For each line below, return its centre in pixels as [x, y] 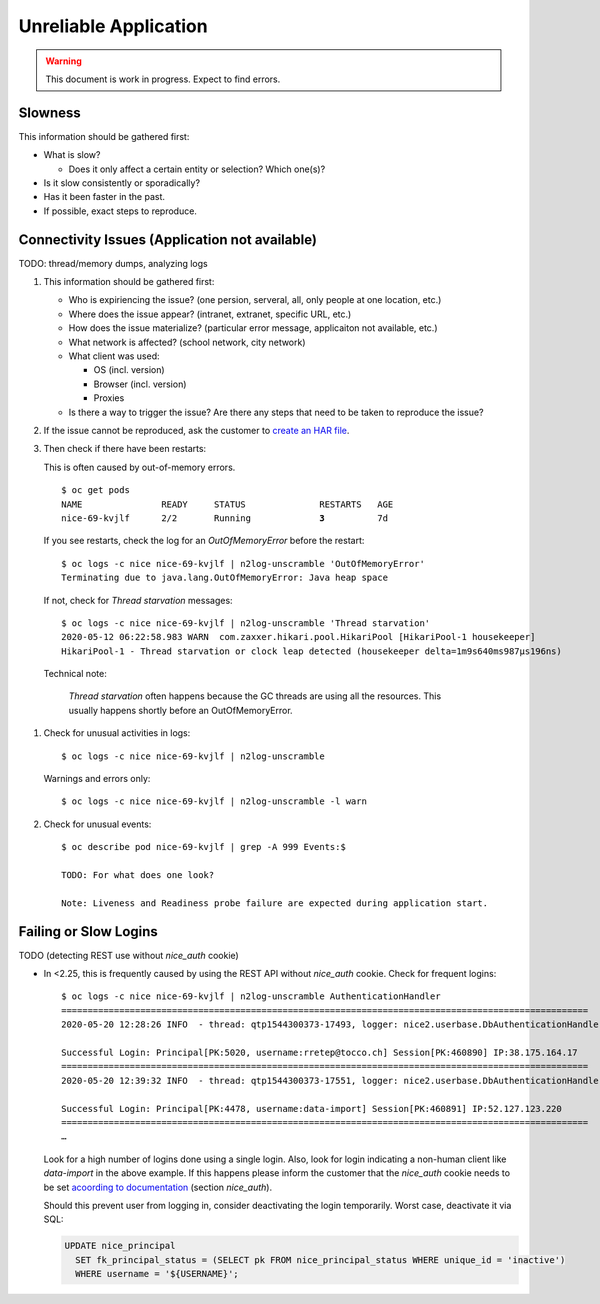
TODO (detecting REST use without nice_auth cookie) [128, 955]
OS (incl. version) [129, 370]
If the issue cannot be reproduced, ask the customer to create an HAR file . [196, 430]
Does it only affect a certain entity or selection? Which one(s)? [197, 169]
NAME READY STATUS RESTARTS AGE [227, 504]
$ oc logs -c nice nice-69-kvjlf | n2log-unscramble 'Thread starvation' [246, 623]
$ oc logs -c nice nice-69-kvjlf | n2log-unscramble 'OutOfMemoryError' [243, 563]
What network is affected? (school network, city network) [187, 342]
